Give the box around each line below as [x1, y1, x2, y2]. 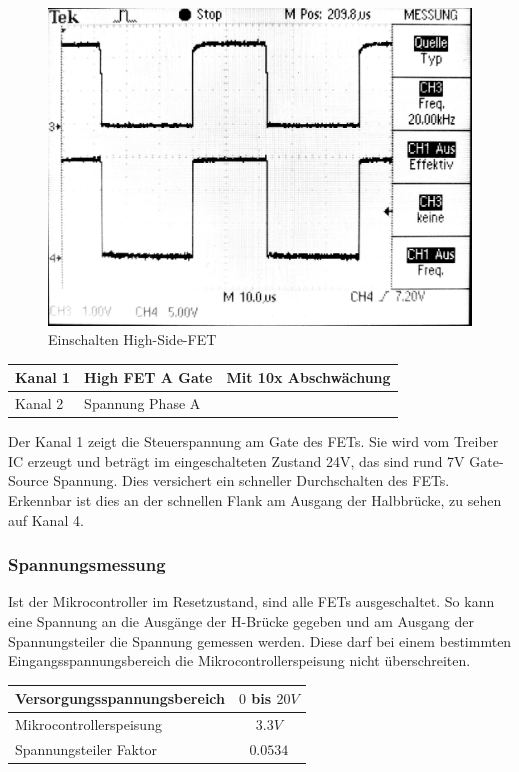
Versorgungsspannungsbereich [15, 688, 225, 709]
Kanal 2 [15, 393, 64, 414]
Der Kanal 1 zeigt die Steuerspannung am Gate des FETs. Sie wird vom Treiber [8, 431, 499, 452]
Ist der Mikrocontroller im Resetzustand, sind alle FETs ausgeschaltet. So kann [8, 591, 495, 612]
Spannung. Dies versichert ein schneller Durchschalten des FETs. [53, 470, 450, 491]
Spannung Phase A [84, 393, 201, 414]
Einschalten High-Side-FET [48, 329, 217, 350]
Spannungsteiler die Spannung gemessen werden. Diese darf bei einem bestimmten [8, 630, 512, 651]
